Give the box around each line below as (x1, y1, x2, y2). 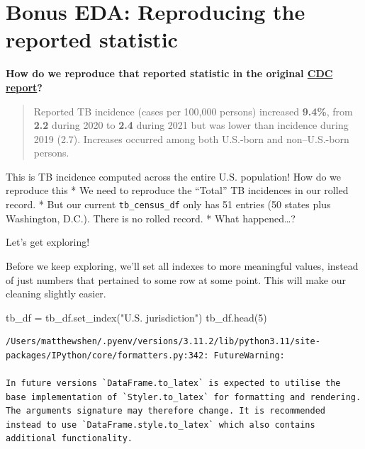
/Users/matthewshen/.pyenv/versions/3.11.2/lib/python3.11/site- (6, 336, 320, 347)
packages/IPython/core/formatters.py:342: (6, 350, 209, 360)
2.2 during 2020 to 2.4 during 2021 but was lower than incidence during (33, 118, 349, 132)
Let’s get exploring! (6, 234, 90, 249)
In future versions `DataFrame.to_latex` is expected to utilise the (6, 378, 341, 389)
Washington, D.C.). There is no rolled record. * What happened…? (6, 210, 296, 225)
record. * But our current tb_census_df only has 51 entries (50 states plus (6, 197, 331, 212)
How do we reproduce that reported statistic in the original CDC (6, 66, 333, 81)
